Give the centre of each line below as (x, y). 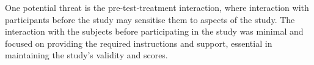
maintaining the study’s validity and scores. (86, 55)
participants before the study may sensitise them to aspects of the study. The (150, 19)
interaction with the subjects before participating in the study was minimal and (154, 31)
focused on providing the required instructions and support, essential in (139, 43)
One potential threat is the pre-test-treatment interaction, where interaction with (157, 7)
